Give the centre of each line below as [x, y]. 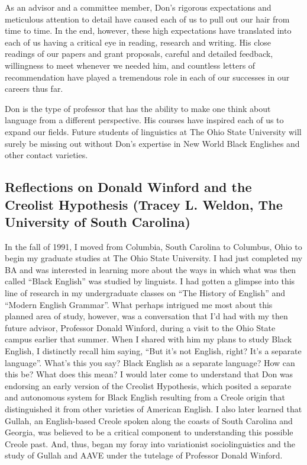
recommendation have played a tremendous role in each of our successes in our [147, 77]
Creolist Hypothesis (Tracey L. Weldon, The [144, 204]
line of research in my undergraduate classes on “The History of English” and [145, 293]
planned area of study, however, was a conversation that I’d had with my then [146, 316]
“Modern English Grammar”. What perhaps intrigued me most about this [139, 304]
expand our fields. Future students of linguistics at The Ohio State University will [153, 131]
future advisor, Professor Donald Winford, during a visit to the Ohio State [140, 327]
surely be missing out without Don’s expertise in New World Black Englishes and [152, 143]
